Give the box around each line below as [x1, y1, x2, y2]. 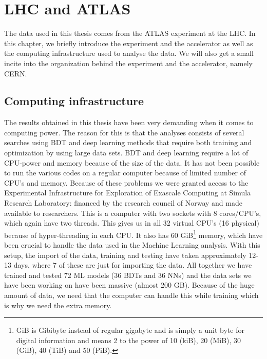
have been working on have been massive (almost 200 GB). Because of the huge [4, 280, 255, 290]
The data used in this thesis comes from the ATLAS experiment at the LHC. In [4, 28, 256, 38]
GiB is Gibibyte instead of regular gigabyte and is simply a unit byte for [16, 325, 244, 335]
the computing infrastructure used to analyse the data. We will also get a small [4, 48, 254, 58]
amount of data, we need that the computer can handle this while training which [4, 290, 259, 301]
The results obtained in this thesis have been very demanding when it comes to [4, 117, 254, 128]
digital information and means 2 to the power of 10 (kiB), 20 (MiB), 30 [16, 334, 241, 345]
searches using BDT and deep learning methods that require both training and [4, 137, 252, 148]
